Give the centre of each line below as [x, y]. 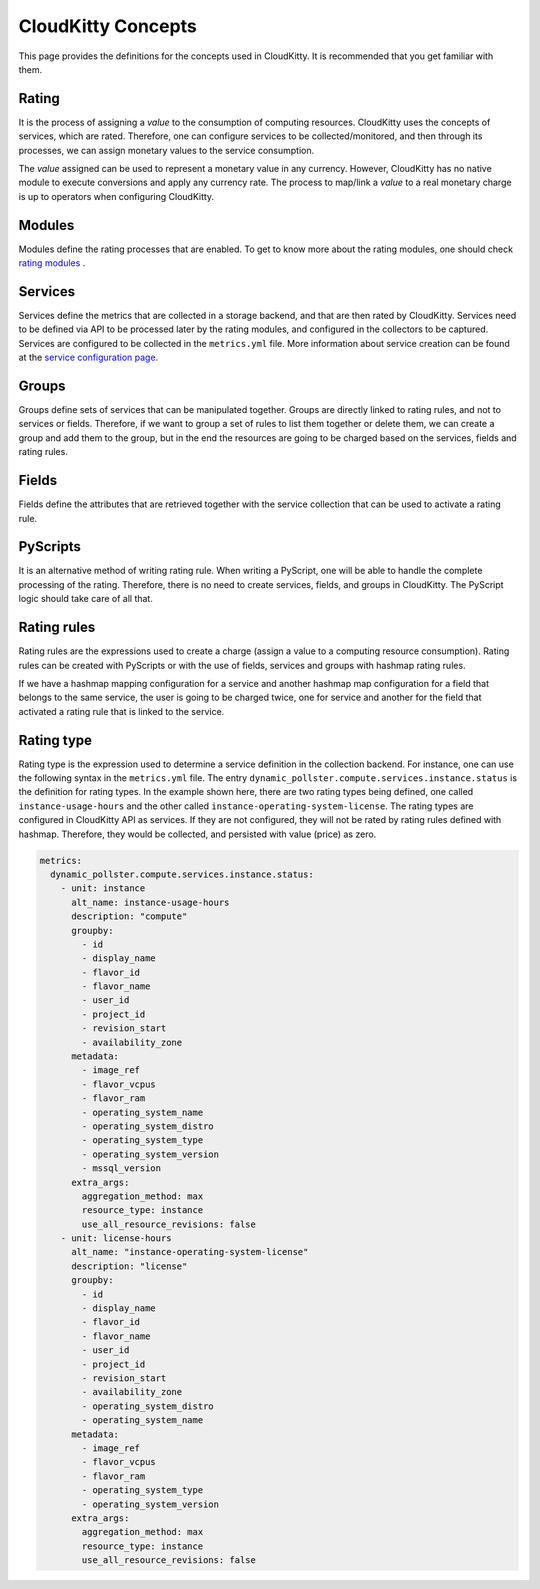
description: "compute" [129, 916]
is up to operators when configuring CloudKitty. [116, 196]
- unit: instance [103, 888]
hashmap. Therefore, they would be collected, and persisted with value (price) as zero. [197, 834]
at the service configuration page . [88, 357]
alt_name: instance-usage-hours [150, 902]
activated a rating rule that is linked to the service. [121, 711]
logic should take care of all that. [86, 599]
